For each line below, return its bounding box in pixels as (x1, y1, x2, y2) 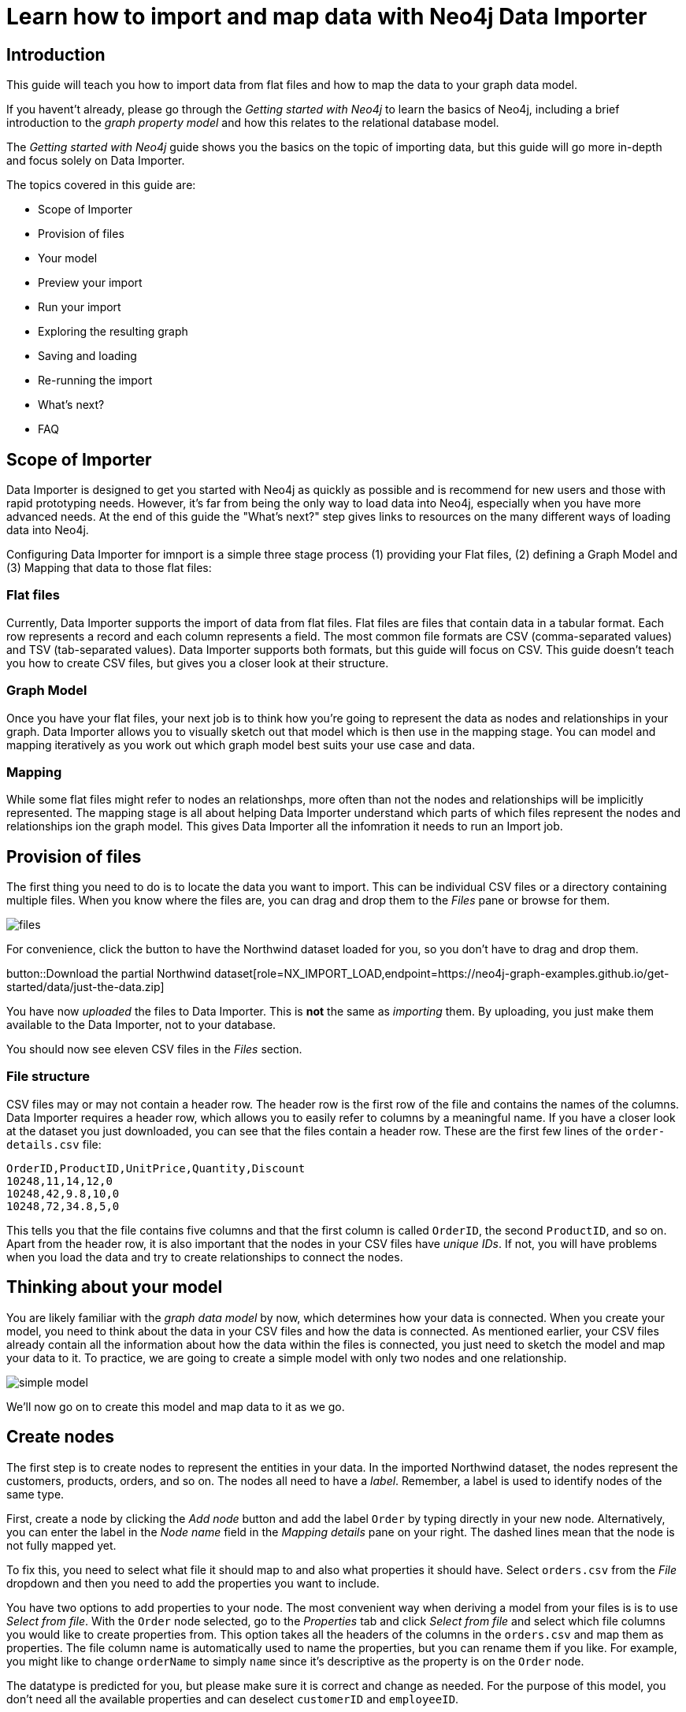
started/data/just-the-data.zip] (6, 980, 165, 994)
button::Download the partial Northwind (6, 967, 212, 981)
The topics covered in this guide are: (6, 178, 196, 192)
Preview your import (38, 276, 143, 290)
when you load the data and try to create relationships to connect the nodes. (6, 1250, 403, 1264)
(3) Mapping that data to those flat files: (6, 561, 212, 575)
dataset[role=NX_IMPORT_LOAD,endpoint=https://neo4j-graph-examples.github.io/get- (213, 967, 669, 981)
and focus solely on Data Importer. (6, 154, 185, 168)
